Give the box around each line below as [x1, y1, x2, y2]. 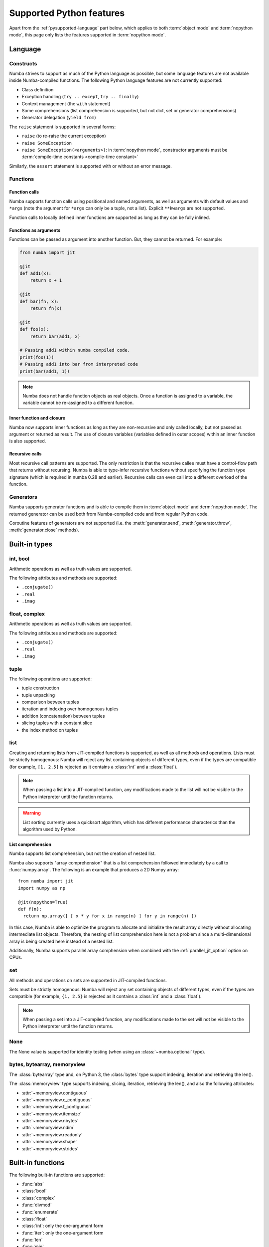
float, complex [9, 610, 45, 617]
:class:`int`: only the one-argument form [21, 1223, 104, 1229]
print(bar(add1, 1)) [19, 368, 70, 374]
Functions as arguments [9, 227, 61, 233]
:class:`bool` [21, 1188, 47, 1194]
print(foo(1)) [19, 354, 54, 360]
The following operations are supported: [9, 676, 92, 682]
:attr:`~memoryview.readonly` [21, 1131, 83, 1137]
